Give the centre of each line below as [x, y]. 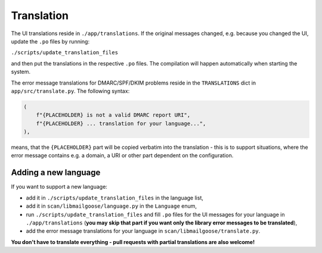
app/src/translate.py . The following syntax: [70, 91]
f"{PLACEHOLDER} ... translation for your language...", [121, 123]
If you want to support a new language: [59, 187]
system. [21, 72]
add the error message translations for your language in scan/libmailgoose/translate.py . [143, 231]
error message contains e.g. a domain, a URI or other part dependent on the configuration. [122, 155]
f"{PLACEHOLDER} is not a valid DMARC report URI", [113, 115]
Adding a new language [56, 173]
